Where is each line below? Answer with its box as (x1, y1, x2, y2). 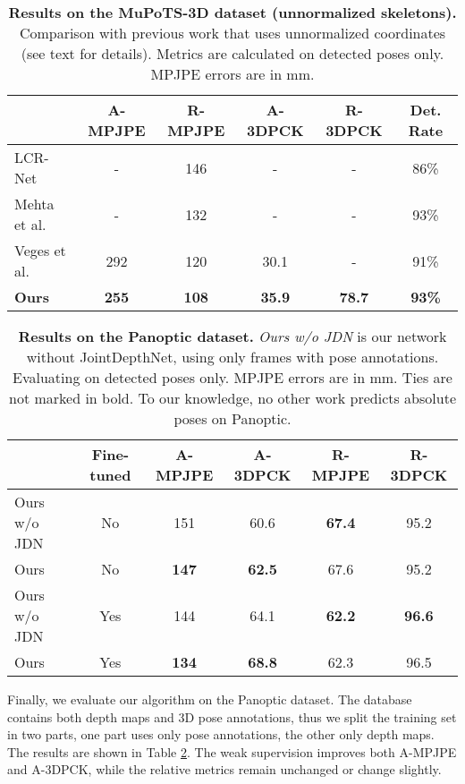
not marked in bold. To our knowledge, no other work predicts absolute (9, 388, 456, 408)
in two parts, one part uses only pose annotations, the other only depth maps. (7, 725, 435, 744)
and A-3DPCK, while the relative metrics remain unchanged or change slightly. (7, 760, 442, 779)
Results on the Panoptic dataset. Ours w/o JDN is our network (18, 326, 447, 346)
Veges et (14, 240, 66, 260)
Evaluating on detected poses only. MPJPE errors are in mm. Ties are (13, 367, 452, 388)
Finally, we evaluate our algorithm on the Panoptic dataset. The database (7, 690, 412, 708)
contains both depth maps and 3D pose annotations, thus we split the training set (7, 707, 457, 726)
